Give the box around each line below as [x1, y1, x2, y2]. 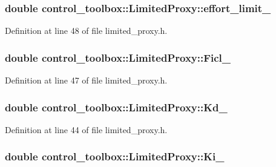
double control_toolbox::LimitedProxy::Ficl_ [5, 50, 231, 65]
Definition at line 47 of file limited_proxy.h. [5, 74, 168, 87]
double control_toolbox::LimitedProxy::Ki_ [5, 149, 225, 164]
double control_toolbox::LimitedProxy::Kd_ [5, 99, 228, 114]
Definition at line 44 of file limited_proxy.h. [5, 123, 168, 136]
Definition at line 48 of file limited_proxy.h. [5, 24, 168, 37]
